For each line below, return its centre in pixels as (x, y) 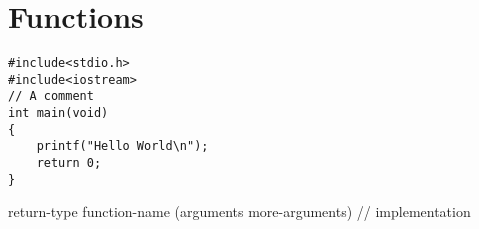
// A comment (51, 96)
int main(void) (58, 113)
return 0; (69, 163)
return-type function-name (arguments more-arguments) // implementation (239, 211)
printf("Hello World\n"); (122, 146)
